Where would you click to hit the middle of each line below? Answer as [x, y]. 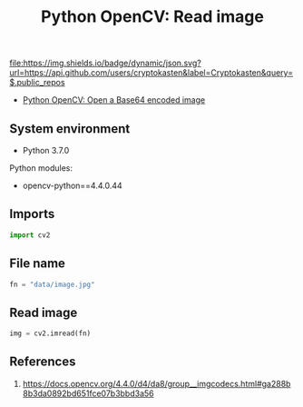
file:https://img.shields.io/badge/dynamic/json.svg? [105, 63]
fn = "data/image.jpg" [52, 284]
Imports [32, 214]
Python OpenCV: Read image [152, 17]
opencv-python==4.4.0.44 [72, 185]
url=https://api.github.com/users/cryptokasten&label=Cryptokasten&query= [151, 73]
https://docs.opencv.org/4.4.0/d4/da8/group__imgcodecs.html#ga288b [156, 383]
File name [38, 264]
